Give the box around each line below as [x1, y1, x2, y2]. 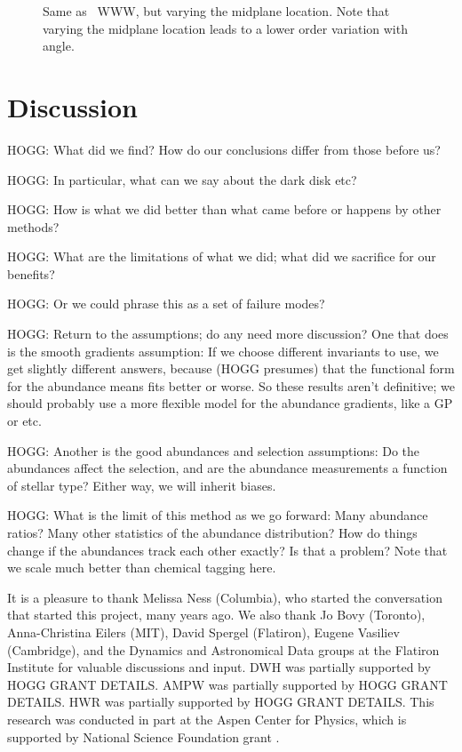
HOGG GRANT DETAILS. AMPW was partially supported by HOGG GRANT [7, 675, 448, 693]
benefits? [7, 264, 55, 283]
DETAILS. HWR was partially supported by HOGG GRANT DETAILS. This [7, 692, 434, 711]
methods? [7, 217, 60, 236]
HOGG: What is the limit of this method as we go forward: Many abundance [7, 506, 428, 524]
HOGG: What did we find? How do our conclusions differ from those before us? [7, 140, 441, 158]
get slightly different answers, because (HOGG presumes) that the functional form [7, 359, 455, 378]
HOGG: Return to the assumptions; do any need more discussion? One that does [7, 324, 449, 343]
